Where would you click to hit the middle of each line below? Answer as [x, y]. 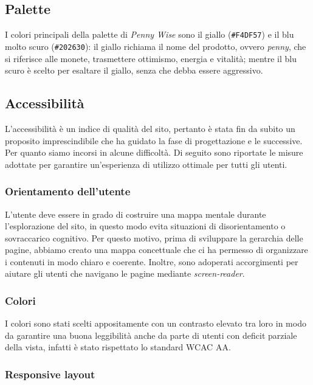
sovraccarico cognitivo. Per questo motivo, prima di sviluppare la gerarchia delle [154, 238]
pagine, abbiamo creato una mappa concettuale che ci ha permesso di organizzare [156, 250]
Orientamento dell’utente [68, 191]
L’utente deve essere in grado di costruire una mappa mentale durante [136, 214]
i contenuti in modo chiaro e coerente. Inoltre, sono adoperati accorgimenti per [152, 261]
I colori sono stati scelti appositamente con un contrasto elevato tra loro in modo [156, 323]
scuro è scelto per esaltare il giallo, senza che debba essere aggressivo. [134, 70]
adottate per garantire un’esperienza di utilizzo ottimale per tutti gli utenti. [146, 164]
